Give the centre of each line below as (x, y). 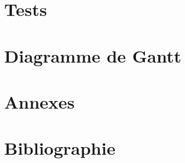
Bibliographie (60, 148)
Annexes (40, 101)
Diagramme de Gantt (93, 55)
